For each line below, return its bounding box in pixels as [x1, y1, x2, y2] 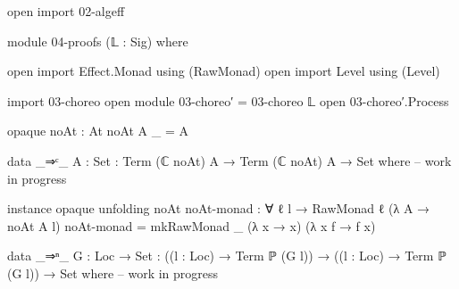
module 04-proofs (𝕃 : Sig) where [7, 31, 188, 50]
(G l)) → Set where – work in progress [7, 263, 219, 282]
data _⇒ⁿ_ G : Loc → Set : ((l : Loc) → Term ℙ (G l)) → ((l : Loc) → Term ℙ [7, 246, 446, 265]
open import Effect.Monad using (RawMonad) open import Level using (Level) [7, 62, 440, 80]
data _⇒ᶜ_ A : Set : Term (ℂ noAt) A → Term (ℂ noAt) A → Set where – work [7, 151, 452, 169]
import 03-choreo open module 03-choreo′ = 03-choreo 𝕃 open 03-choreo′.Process [7, 91, 449, 110]
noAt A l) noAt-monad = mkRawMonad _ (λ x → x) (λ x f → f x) [7, 216, 376, 235]
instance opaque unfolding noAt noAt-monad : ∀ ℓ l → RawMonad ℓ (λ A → [7, 199, 430, 218]
